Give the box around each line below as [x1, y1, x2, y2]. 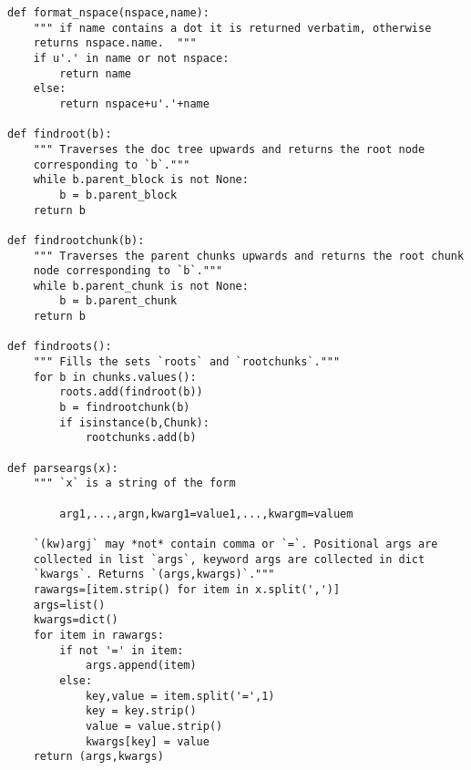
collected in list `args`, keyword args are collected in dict [33, 552, 425, 566]
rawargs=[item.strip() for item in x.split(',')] [33, 582, 341, 596]
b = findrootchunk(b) [59, 401, 190, 415]
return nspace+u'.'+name [59, 97, 210, 110]
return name [59, 67, 132, 80]
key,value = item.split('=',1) [85, 689, 275, 703]
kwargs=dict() [33, 613, 118, 627]
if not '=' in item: [59, 643, 184, 657]
